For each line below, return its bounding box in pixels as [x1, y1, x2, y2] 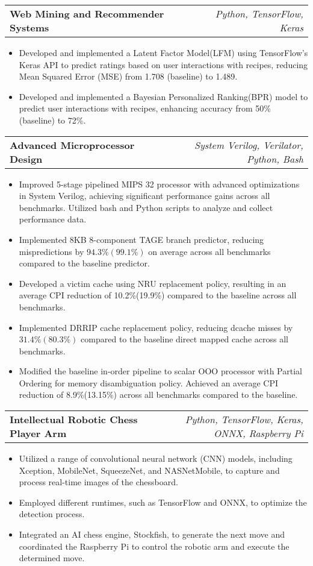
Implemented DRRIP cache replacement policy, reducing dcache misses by [19, 321, 293, 333]
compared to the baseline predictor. [19, 257, 150, 269]
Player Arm [10, 426, 67, 441]
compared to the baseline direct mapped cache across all [81, 333, 288, 345]
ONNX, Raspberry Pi [214, 426, 303, 441]
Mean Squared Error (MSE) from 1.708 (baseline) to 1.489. [19, 70, 238, 83]
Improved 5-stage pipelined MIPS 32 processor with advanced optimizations [19, 177, 300, 190]
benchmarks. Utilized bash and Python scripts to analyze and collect [19, 201, 273, 213]
